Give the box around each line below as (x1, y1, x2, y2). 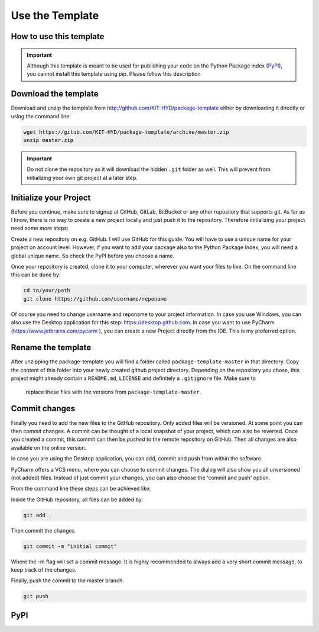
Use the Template (11, 9, 99, 22)
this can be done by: (11, 271, 61, 278)
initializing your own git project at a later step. (27, 174, 138, 181)
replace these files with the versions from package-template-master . (25, 388, 201, 395)
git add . (23, 512, 52, 518)
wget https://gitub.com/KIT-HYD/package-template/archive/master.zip (23, 128, 229, 136)
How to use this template (11, 31, 105, 41)
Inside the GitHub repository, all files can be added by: (11, 496, 144, 503)
